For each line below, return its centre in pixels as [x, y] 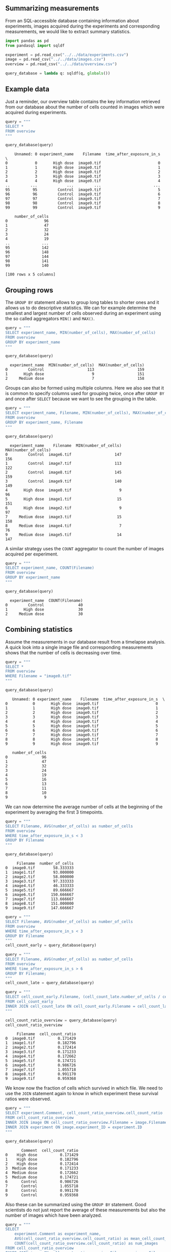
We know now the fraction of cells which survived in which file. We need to [84, 1088]
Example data [27, 89]
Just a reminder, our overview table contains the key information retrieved [83, 101]
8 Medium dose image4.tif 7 [64, 526]
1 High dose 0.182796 [42, 1159]
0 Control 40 [44, 605]
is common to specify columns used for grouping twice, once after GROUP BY [85, 394]
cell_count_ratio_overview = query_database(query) [61, 1020]
